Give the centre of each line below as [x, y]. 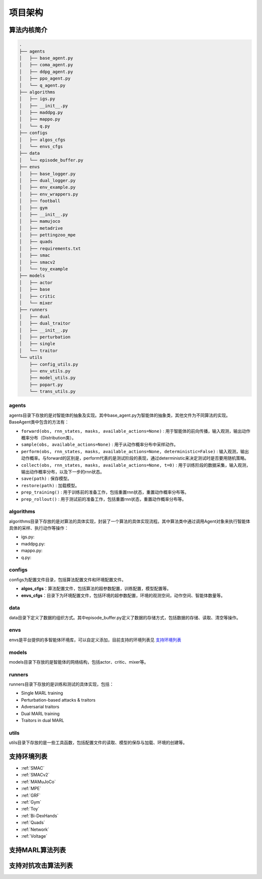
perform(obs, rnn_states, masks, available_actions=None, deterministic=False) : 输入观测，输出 [135, 451]
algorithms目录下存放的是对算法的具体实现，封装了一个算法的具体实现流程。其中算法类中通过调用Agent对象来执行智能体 [130, 521]
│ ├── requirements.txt [50, 248]
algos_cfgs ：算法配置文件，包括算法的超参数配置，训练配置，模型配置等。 [96, 589]
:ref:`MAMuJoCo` [38, 782]
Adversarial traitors [40, 707]
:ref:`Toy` [30, 809]
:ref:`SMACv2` [35, 775]
